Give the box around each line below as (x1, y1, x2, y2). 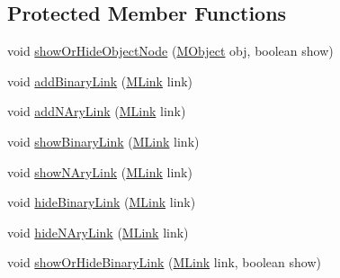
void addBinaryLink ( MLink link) (7, 71, 193, 90)
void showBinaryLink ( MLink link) (7, 131, 200, 150)
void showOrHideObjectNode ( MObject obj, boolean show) (7, 41, 334, 60)
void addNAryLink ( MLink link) (7, 102, 186, 121)
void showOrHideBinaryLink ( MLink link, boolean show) (7, 253, 321, 272)
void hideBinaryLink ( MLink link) (7, 193, 196, 211)
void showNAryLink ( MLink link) (7, 162, 192, 181)
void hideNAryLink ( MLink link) (7, 222, 189, 241)
